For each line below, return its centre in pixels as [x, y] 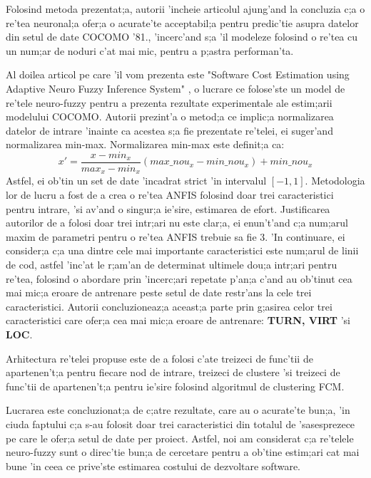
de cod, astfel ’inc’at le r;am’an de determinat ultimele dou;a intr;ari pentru [172, 265]
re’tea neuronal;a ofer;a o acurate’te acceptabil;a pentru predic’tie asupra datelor [182, 22]
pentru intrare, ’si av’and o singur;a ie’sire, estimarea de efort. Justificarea [168, 208]
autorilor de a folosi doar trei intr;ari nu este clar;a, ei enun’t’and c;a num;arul [177, 223]
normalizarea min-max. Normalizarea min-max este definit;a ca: [145, 144]
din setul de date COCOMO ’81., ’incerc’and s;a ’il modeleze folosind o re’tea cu [182, 37]
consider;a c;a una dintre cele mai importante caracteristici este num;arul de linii [182, 250]
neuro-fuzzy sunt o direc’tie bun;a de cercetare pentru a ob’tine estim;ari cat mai [183, 452]
